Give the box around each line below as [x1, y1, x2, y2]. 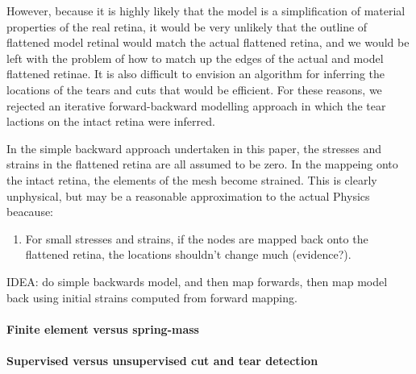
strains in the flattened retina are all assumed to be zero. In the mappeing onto [6, 156, 398, 172]
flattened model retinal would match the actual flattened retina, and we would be [6, 34, 410, 51]
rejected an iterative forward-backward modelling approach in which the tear [6, 97, 386, 114]
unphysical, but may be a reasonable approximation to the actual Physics [6, 187, 370, 204]
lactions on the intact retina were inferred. [6, 113, 215, 130]
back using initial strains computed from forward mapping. [6, 289, 297, 305]
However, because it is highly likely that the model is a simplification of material [6, 2, 406, 19]
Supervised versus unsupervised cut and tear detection [6, 351, 318, 368]
